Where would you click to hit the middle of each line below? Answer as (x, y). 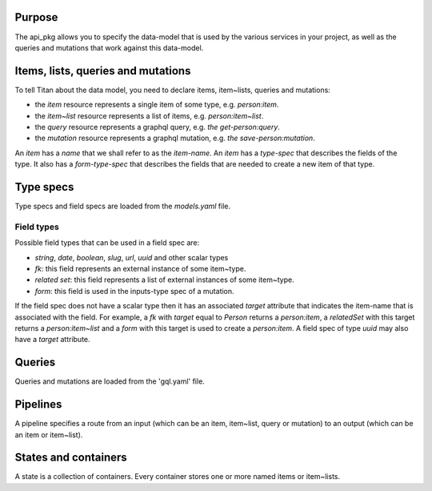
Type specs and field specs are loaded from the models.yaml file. (123, 206)
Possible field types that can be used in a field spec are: (107, 243)
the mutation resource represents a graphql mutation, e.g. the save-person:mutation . (175, 138)
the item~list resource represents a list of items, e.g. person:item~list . (149, 115)
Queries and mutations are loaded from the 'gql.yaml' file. (110, 381)
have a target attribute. (53, 340)
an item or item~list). (49, 435)
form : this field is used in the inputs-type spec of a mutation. (135, 291)
